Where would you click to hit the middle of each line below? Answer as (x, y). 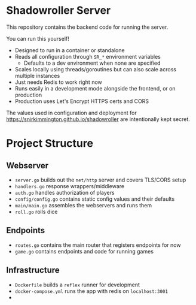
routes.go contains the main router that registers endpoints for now (98, 245)
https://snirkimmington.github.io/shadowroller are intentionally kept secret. (98, 119)
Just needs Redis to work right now (59, 82)
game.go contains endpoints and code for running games (84, 251)
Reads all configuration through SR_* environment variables (88, 56)
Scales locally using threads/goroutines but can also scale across (95, 69)
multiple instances (37, 76)
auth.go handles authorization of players (65, 192)
